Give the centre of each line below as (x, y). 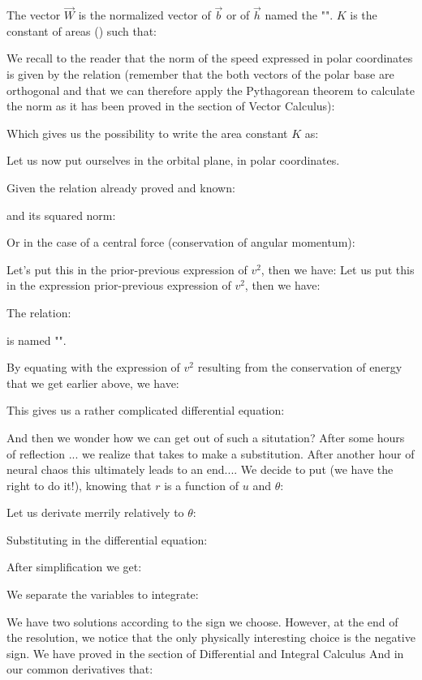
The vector (34, 15)
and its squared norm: (61, 215)
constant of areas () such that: (82, 30)
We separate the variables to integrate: (103, 594)
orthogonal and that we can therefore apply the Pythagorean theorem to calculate (211, 90)
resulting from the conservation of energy (300, 367)
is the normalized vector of (144, 15)
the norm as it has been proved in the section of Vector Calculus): (171, 106)
